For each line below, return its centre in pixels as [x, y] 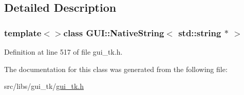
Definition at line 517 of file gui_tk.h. [63, 52]
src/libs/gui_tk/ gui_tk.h [44, 86]
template [23, 32]
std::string [200, 32]
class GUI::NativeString [114, 32]
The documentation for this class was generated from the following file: [116, 69]
